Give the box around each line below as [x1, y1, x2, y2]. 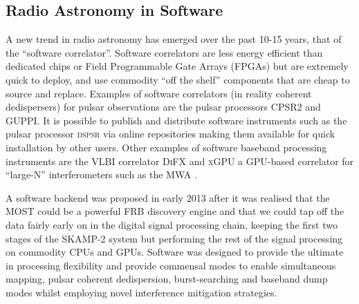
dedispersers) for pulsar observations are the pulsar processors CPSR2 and [6, 99, 321, 114]
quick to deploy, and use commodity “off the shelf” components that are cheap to [6, 72, 350, 86]
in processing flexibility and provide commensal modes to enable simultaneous [6, 258, 336, 272]
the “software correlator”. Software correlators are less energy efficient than [6, 45, 323, 59]
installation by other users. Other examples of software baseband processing [6, 140, 327, 154]
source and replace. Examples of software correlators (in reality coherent [6, 86, 312, 100]
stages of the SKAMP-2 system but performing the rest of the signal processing [6, 231, 343, 245]
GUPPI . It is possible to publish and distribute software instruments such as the [6, 113, 347, 127]
